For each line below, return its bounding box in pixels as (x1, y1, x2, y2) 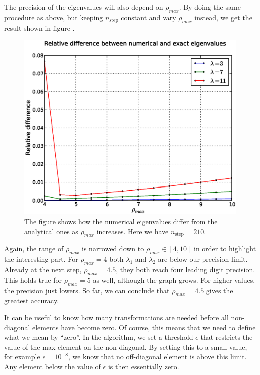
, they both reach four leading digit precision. (116, 264, 255, 274)
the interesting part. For (4, 254, 78, 264)
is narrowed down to (82, 243, 144, 254)
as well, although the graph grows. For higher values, (93, 274, 255, 285)
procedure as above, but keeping (4, 12, 103, 22)
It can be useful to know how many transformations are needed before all (4, 312, 229, 322)
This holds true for (4, 274, 62, 285)
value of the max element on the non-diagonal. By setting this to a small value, (4, 341, 247, 352)
